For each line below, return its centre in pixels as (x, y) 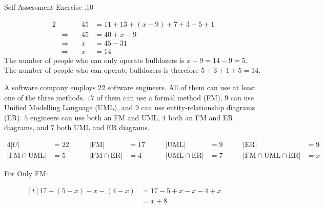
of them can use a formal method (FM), (159, 97)
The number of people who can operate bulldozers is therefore (102, 70)
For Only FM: (26, 173)
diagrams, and (26, 127)
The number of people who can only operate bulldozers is (94, 60)
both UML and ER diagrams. (103, 127)
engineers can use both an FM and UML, (95, 117)
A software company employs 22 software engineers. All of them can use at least (130, 87)
